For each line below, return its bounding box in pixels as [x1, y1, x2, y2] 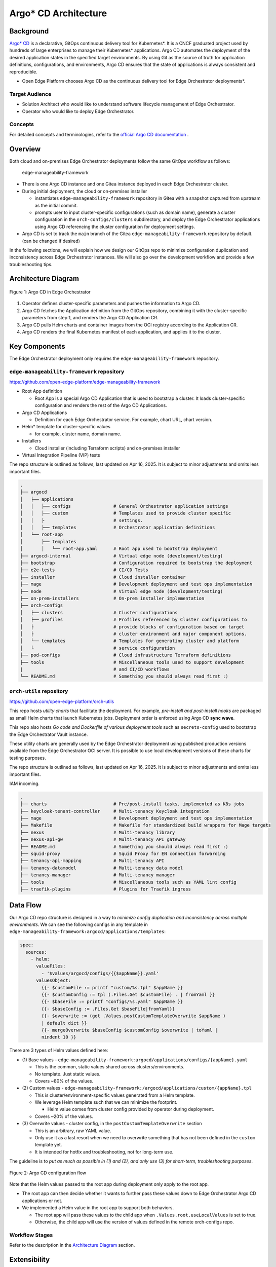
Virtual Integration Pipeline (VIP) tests [22, 452, 101, 458]
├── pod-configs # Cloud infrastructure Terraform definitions [20, 652, 231, 658]
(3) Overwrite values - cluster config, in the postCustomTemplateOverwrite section [22, 1121, 202, 1127]
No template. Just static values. [34, 1071, 101, 1077]
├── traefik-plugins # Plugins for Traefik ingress [20, 886, 191, 892]
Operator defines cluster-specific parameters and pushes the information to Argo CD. [22, 301, 201, 307]
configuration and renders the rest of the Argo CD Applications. [34, 402, 167, 408]
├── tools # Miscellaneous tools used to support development [20, 659, 245, 665]
